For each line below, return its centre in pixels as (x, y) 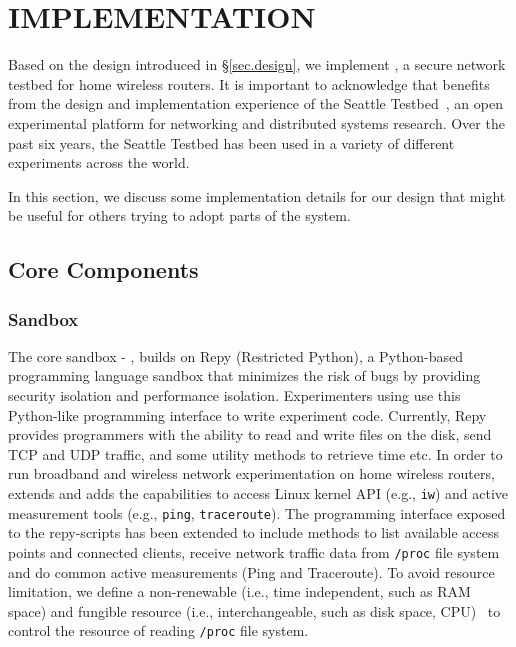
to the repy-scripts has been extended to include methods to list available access (253, 532)
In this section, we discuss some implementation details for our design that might (257, 195)
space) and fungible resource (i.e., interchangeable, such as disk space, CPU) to (254, 610)
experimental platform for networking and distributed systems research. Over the (256, 122)
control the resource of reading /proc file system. (158, 630)
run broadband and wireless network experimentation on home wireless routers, (251, 473)
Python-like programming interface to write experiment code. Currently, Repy (247, 414)
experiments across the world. (99, 162)
